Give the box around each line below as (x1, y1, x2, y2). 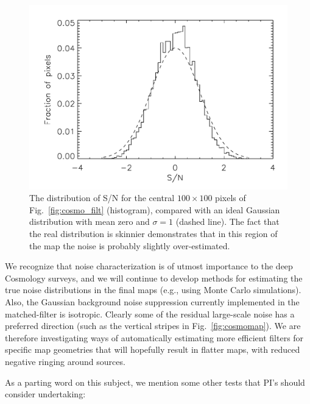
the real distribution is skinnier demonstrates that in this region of (29, 227, 278, 240)
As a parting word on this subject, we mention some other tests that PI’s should (5, 375, 305, 388)
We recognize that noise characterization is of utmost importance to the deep (5, 260, 293, 272)
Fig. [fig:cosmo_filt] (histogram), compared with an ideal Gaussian (29, 203, 280, 216)
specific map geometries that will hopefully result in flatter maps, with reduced (5, 343, 300, 356)
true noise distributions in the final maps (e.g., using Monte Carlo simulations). (5, 283, 301, 296)
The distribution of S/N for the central (29, 191, 175, 204)
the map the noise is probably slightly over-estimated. (29, 239, 230, 252)
